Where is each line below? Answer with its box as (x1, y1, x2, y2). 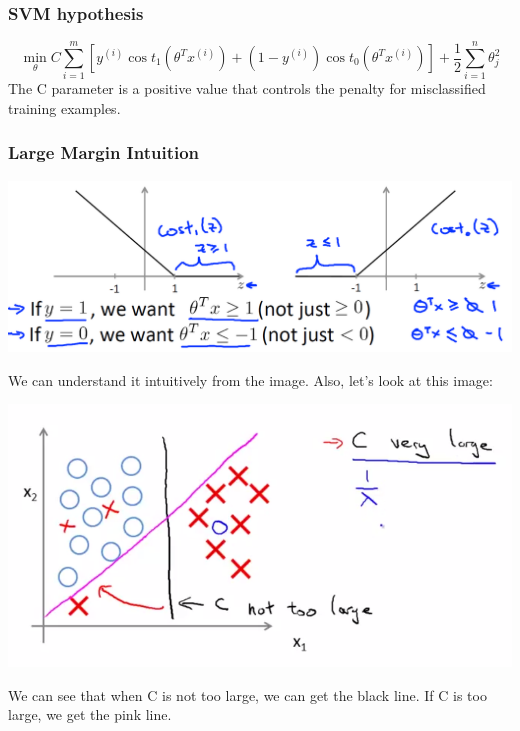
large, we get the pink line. (8, 704, 172, 725)
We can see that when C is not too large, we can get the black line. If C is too (8, 684, 487, 705)
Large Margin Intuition (8, 140, 200, 165)
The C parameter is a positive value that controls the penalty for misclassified (8, 78, 486, 99)
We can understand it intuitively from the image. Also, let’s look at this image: (8, 369, 493, 390)
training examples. (8, 97, 121, 118)
